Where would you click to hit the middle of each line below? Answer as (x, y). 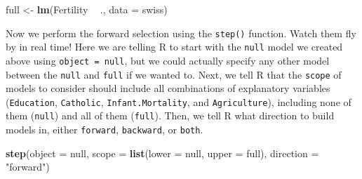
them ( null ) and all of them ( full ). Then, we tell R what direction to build (170, 115)
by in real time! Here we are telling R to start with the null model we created (174, 47)
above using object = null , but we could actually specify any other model (168, 60)
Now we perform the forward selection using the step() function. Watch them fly (181, 33)
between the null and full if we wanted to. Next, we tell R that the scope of (174, 74)
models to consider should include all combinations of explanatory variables (168, 88)
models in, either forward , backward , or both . (105, 130)
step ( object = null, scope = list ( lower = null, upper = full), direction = (162, 153)
